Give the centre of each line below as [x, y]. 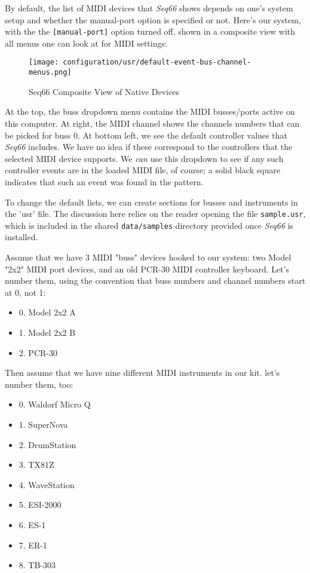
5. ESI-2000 [40, 505]
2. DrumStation [47, 444]
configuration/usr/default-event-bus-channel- [157, 62]
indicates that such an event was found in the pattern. [104, 181]
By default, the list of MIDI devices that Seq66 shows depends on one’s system [149, 8]
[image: [44, 62]
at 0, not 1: [25, 292]
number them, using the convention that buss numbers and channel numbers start [155, 281]
